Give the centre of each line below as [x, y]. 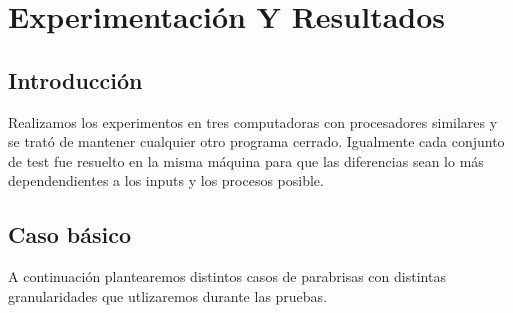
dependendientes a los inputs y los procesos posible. [166, 180]
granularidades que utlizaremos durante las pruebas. [168, 295]
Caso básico [70, 234]
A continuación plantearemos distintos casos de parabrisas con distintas [227, 276]
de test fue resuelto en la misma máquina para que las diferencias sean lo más [246, 160]
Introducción [75, 79]
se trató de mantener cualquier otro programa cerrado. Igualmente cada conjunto [256, 141]
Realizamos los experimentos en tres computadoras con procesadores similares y [253, 121]
